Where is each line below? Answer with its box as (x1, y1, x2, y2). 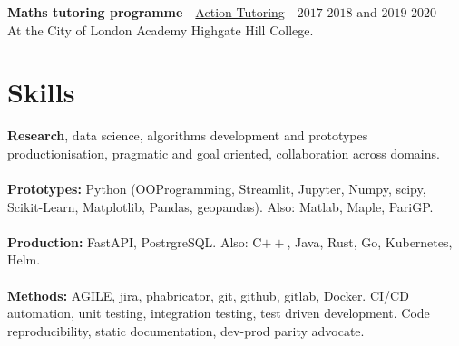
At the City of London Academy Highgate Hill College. (7, 20, 314, 39)
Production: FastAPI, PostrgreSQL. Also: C (7, 232, 262, 251)
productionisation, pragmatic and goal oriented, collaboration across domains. (7, 143, 440, 162)
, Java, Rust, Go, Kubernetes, (287, 232, 453, 251)
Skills (7, 73, 75, 111)
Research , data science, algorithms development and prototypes (7, 126, 368, 145)
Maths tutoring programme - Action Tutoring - (7, 3, 294, 21)
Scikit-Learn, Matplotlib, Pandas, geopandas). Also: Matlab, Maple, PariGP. (7, 197, 434, 216)
